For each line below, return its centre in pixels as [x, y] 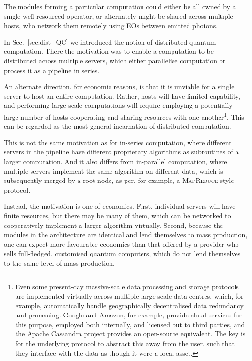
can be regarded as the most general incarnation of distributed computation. [118, 126]
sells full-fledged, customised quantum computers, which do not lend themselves [122, 253]
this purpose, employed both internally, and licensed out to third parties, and [130, 324]
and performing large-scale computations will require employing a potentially [118, 105]
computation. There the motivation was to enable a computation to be [109, 51]
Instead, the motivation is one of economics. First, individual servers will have [120, 206]
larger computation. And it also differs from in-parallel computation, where [116, 161]
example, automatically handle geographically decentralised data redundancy [129, 305]
